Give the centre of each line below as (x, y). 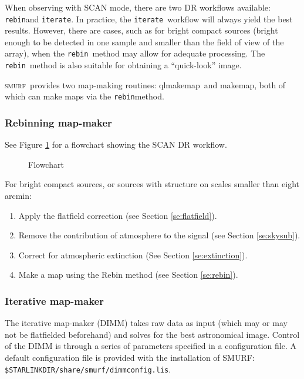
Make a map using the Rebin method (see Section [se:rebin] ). (128, 275)
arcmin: (18, 195)
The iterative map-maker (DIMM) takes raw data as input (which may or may (146, 323)
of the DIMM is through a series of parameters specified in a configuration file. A (151, 346)
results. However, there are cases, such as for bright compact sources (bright (141, 30)
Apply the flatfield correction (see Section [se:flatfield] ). (118, 215)
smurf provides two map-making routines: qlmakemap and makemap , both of (145, 84)
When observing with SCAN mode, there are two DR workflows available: (138, 7)
